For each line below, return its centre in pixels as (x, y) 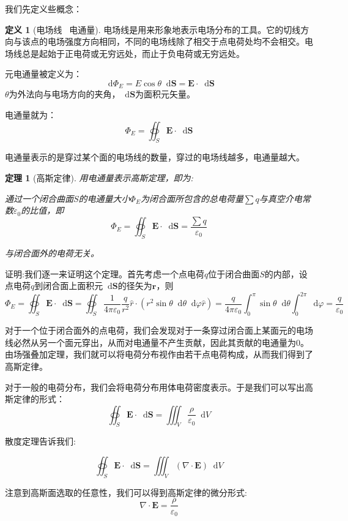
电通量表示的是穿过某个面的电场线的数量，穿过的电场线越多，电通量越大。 (155, 157)
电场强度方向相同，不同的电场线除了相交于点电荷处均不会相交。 (176, 41)
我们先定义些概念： (43, 9)
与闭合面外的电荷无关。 (52, 253)
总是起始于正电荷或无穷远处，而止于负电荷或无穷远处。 (133, 53)
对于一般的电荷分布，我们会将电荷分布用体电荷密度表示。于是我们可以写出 (155, 387)
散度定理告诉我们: (40, 441)
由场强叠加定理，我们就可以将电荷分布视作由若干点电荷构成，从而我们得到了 (159, 354)
